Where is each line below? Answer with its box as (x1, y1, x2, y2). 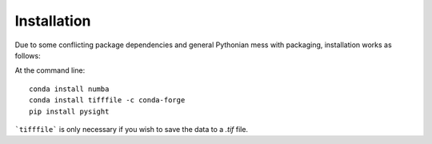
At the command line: (14, 66, 86, 75)
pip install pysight (29, 106, 110, 116)
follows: (14, 50, 41, 60)
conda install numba (29, 84, 110, 94)
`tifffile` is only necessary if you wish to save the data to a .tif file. (14, 124, 248, 134)
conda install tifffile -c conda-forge (29, 96, 186, 105)
